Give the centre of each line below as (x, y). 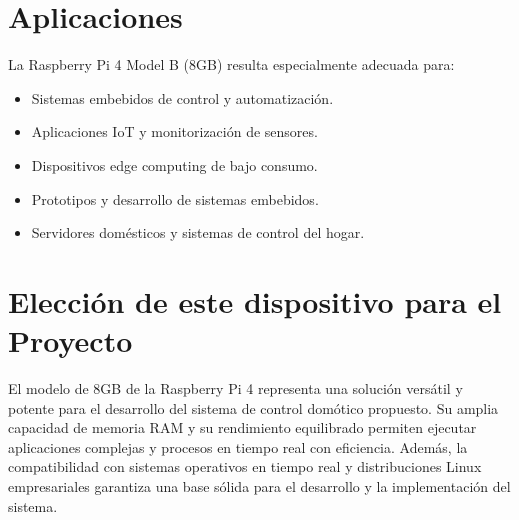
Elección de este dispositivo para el (255, 300)
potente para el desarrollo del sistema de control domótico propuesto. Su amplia (253, 407)
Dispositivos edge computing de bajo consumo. (174, 164)
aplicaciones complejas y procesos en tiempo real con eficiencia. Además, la (238, 446)
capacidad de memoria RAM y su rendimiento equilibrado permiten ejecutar (242, 427)
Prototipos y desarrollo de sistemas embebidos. (175, 198)
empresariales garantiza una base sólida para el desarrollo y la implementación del (259, 485)
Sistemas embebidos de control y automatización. (182, 97)
